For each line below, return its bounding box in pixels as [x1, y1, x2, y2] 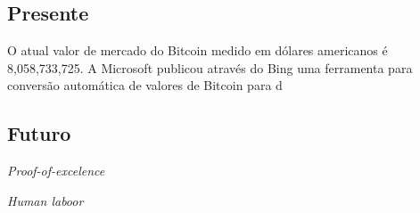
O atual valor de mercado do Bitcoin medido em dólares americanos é [7, 41, 388, 60]
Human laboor [7, 191, 84, 209]
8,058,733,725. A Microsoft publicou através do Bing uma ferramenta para [7, 58, 413, 77]
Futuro [7, 119, 71, 147]
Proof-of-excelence [7, 161, 105, 180]
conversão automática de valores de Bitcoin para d [7, 76, 283, 94]
